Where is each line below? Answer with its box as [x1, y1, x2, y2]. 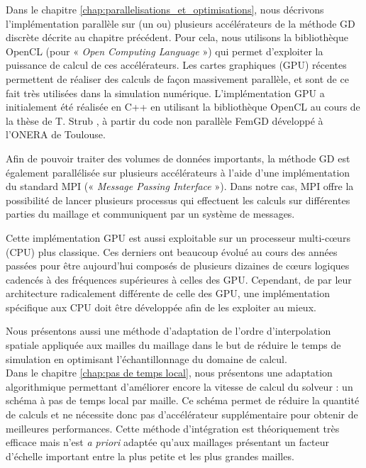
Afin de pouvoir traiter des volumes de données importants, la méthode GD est [6, 150, 350, 165]
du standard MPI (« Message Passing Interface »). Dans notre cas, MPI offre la [6, 179, 354, 194]
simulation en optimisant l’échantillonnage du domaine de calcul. [6, 351, 287, 366]
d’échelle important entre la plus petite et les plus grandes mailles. [6, 448, 294, 463]
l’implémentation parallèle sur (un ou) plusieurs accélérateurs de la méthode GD [6, 16, 355, 30]
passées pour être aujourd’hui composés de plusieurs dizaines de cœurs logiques [6, 258, 350, 273]
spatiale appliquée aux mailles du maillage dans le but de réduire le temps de [6, 338, 341, 352]
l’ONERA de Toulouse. [6, 127, 106, 142]
